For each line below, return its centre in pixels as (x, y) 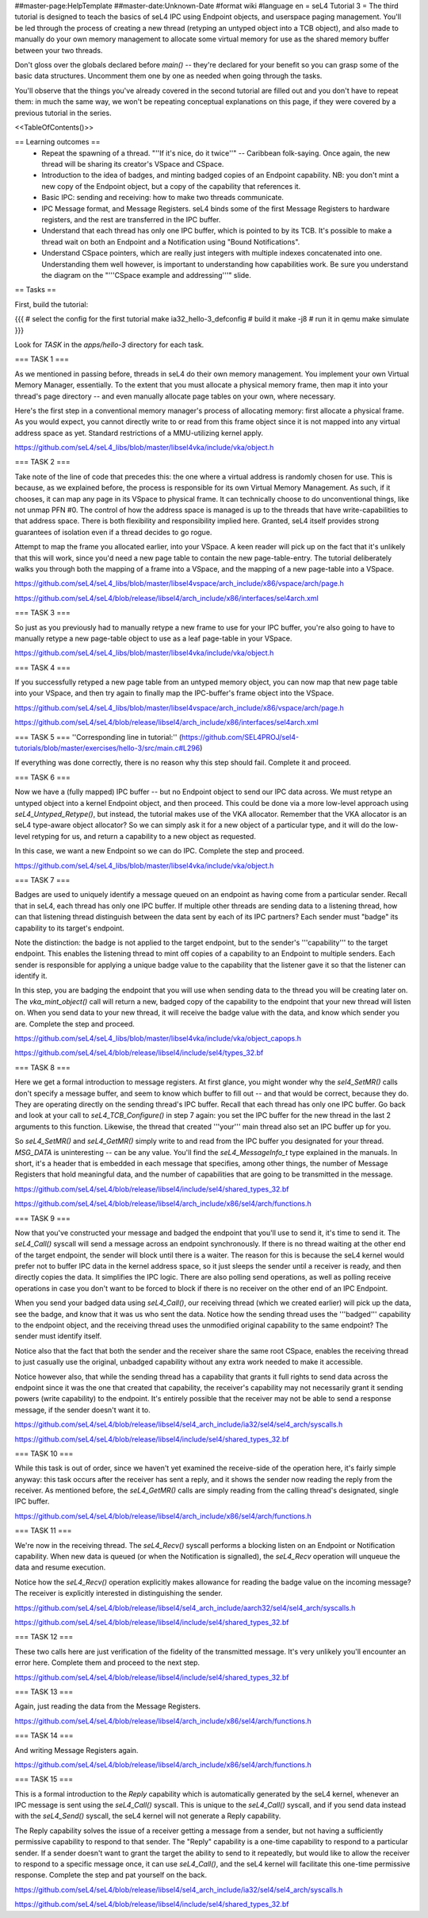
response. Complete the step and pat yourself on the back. (111, 1875)
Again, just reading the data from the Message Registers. (108, 1706)
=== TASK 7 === (42, 880)
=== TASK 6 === (42, 777)
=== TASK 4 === (43, 668)
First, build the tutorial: (52, 304)
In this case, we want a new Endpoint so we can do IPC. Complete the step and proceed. (159, 851)
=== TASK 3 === (42, 613)
